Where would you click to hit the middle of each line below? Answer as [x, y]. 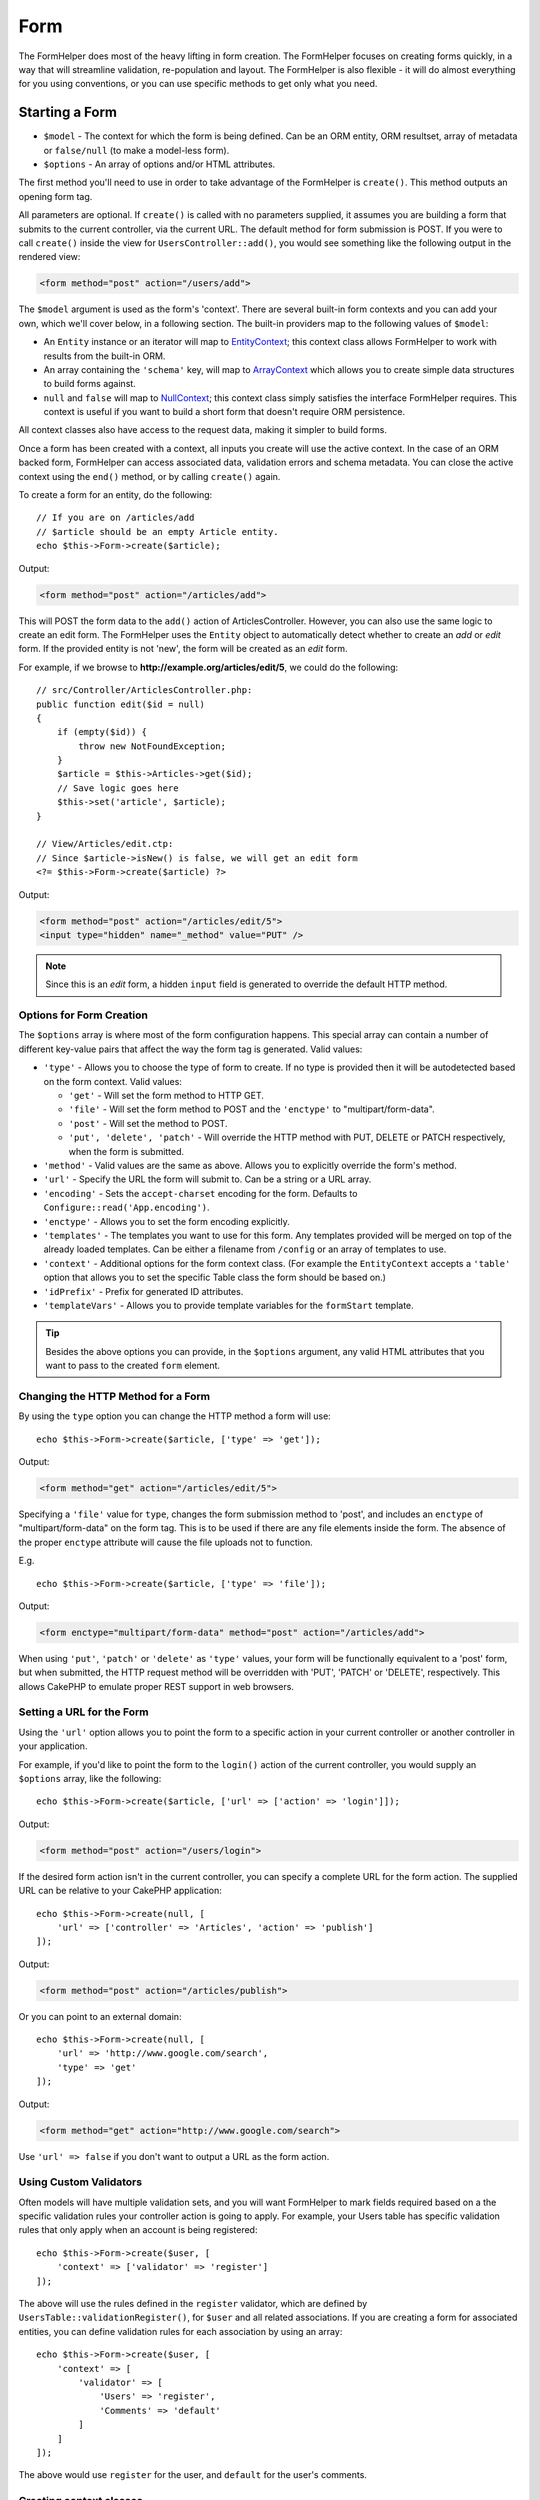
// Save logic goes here [117, 788]
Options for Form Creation [83, 1015]
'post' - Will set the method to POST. [148, 1123]
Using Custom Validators [80, 2182]
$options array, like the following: [90, 1778]
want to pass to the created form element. [132, 1366]
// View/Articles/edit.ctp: [105, 844]
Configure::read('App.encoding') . [126, 1207]
